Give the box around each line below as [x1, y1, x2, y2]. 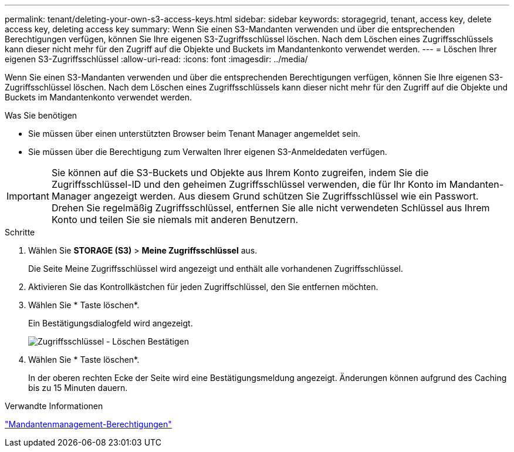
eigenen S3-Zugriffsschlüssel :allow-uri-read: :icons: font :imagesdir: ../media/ [5, 54, 308, 64]
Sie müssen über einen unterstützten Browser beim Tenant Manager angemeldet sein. [28, 129, 361, 139]
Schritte [5, 227, 35, 237]
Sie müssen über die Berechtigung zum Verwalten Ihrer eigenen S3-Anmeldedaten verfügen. [28, 147, 387, 157]
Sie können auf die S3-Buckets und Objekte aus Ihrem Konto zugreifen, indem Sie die [51, 167, 429, 178]
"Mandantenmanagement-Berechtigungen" [5, 419, 172, 429]
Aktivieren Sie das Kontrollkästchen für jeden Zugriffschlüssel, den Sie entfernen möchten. [28, 282, 378, 292]
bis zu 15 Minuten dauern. [28, 383, 128, 393]
